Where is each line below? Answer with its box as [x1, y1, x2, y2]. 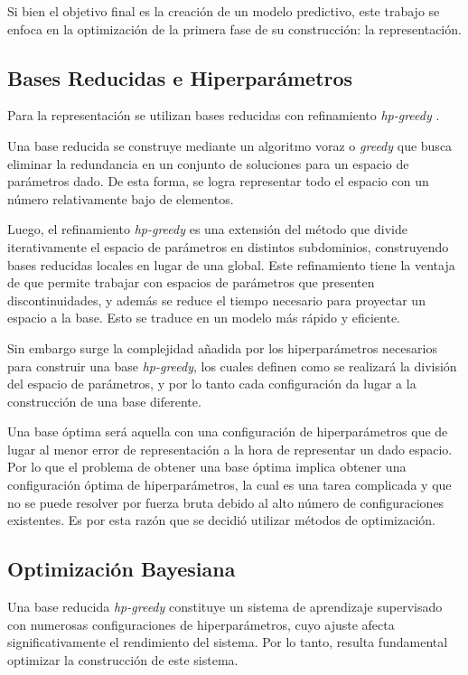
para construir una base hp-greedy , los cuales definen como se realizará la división [7, 356, 457, 375]
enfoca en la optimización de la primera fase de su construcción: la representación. [7, 19, 462, 38]
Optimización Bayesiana [7, 555, 236, 583]
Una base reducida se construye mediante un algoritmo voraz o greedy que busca [7, 136, 453, 155]
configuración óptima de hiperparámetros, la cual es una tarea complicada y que [7, 475, 452, 494]
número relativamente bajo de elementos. [7, 189, 234, 208]
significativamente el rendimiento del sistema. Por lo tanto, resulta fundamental [7, 633, 448, 652]
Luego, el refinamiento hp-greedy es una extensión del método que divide [7, 220, 407, 239]
